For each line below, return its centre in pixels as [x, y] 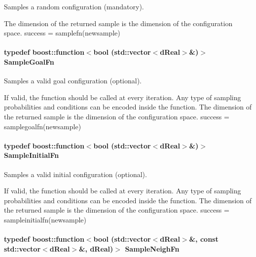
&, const [204, 239]
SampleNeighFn [152, 248]
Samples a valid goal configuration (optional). [73, 81]
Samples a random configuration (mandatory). [74, 6]
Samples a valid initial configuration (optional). [75, 174]
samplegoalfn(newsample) [43, 126]
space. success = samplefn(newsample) [62, 33]
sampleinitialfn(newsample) [45, 219]
